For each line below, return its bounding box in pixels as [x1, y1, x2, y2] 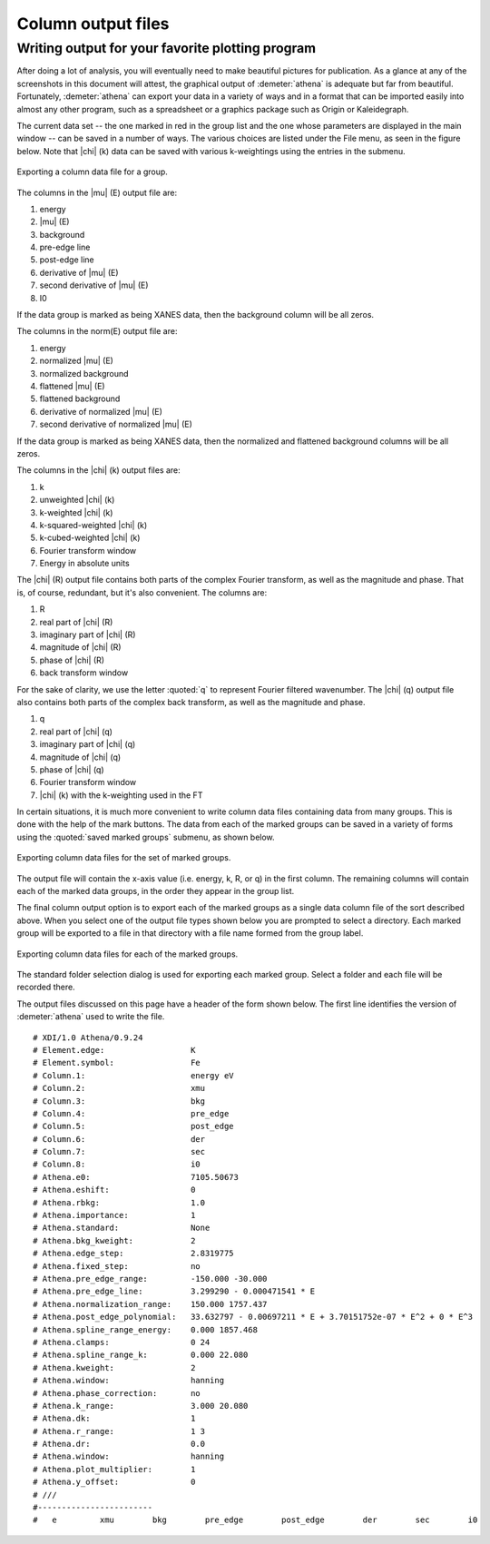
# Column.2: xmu [33, 1083, 206, 1094]
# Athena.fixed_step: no [33, 1261, 201, 1271]
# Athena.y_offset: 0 [33, 1477, 196, 1488]
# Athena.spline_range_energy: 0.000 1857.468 [33, 1324, 259, 1334]
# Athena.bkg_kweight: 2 [33, 1235, 196, 1245]
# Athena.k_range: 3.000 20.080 [33, 1401, 249, 1411]
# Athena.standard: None [33, 1223, 211, 1234]
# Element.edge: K [33, 1045, 196, 1055]
